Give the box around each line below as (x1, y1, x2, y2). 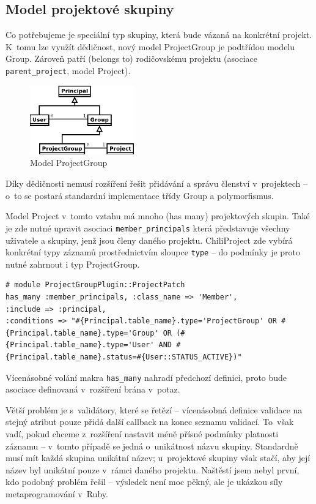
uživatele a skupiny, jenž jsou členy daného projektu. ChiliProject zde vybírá (6, 233, 293, 246)
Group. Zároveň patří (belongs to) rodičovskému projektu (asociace (6, 52, 257, 65)
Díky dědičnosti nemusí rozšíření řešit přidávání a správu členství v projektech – (6, 177, 308, 190)
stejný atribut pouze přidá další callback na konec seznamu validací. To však (6, 415, 294, 428)
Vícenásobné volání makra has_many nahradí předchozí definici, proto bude (6, 370, 287, 383)
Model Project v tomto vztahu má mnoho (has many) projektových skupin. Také (6, 209, 310, 222)
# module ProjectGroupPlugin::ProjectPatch (6, 280, 185, 290)
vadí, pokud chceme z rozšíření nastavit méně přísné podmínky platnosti (6, 427, 279, 440)
